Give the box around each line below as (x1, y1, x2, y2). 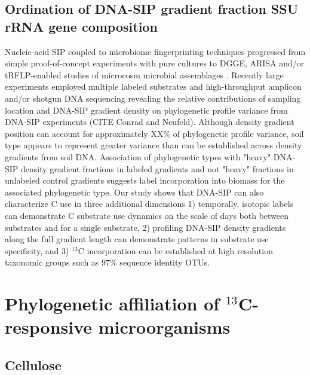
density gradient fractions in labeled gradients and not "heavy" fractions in (21, 162, 294, 175)
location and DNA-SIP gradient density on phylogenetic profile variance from (5, 103, 288, 116)
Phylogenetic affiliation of (5, 291, 220, 316)
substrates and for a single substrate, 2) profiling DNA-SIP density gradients (5, 221, 286, 233)
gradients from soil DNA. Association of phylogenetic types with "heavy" (5, 150, 271, 163)
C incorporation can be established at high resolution (78, 244, 273, 257)
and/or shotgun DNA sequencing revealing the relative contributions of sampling (5, 92, 301, 104)
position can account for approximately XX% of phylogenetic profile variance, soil (5, 127, 304, 139)
